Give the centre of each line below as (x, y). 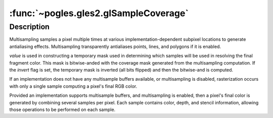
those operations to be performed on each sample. (62, 109)
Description (30, 27)
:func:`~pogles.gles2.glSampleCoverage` (99, 13)
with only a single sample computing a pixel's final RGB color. (73, 86)
